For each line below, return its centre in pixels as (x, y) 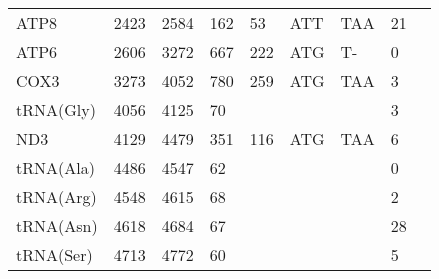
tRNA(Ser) (54, 254)
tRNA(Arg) (56, 196)
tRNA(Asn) (57, 225)
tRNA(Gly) (56, 109)
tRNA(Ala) (55, 167)
